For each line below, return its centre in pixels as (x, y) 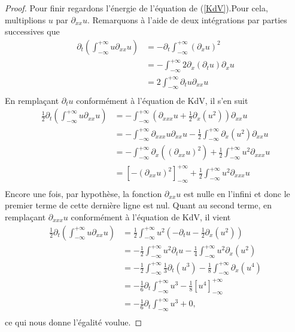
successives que (32, 31)
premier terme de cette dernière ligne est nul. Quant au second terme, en (138, 205)
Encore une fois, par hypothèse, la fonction (83, 193)
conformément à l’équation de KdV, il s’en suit (162, 100)
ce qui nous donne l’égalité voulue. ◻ (74, 322)
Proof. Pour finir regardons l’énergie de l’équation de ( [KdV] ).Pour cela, (136, 8)
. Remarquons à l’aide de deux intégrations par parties (187, 19)
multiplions (25, 19)
